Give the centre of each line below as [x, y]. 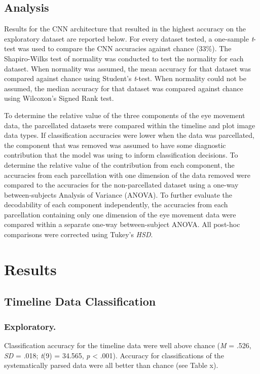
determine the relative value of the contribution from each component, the [119, 164]
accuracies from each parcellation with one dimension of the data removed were [127, 175]
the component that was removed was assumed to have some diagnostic [115, 145]
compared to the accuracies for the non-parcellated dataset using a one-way [121, 185]
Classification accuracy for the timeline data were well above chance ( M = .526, [128, 345]
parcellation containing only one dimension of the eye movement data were [120, 214]
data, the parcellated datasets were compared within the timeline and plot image [130, 125]
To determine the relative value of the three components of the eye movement [125, 115]
